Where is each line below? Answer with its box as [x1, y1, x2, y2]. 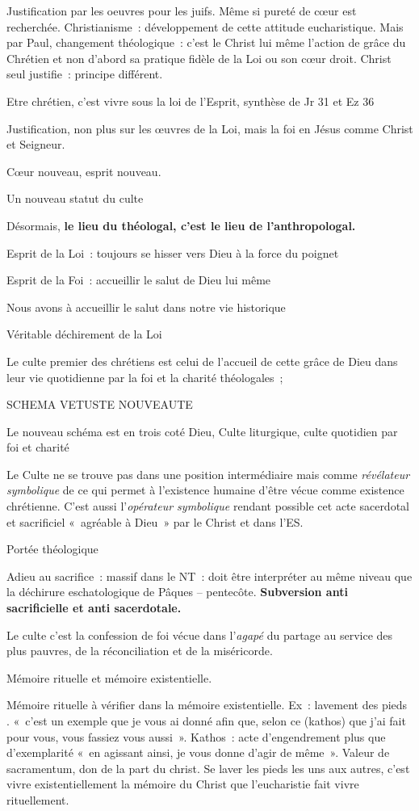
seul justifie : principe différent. [6, 65, 163, 82]
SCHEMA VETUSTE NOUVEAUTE [6, 396, 193, 413]
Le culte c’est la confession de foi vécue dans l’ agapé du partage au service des [6, 626, 393, 643]
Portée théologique [6, 540, 98, 557]
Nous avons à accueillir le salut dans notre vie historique [6, 298, 286, 315]
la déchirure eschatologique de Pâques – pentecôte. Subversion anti [6, 583, 348, 600]
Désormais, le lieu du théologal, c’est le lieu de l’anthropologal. [6, 216, 356, 233]
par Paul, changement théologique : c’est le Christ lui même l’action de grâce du [6, 34, 406, 51]
